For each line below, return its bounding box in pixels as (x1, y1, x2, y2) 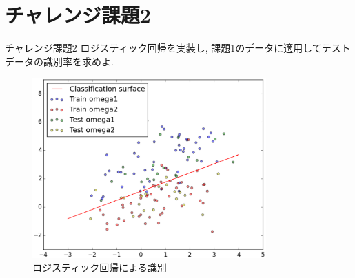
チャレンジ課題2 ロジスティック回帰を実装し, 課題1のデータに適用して (5, 41, 322, 55)
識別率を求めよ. (43, 54, 114, 68)
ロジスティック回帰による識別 (32, 260, 167, 275)
